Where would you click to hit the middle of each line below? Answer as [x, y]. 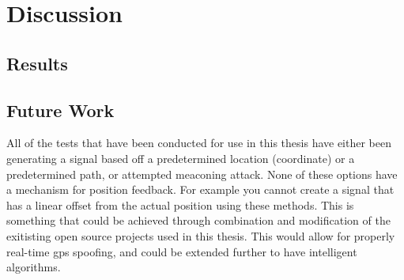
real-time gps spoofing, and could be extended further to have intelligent [182, 251]
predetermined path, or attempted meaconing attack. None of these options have [202, 174]
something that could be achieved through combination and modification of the [198, 220]
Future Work [60, 110]
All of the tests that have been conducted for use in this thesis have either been [199, 143]
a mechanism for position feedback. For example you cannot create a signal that [200, 189]
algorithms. [34, 267]
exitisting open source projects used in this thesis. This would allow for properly [201, 235]
